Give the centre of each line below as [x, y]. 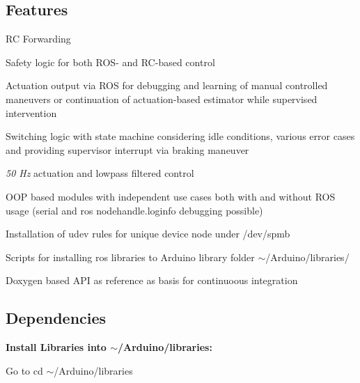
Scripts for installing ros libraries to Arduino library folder [130, 257]
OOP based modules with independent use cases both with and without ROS [171, 196]
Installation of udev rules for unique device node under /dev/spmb [148, 234]
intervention [31, 112]
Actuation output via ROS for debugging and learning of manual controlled [167, 85]
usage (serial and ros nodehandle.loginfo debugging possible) [134, 210]
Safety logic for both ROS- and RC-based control [110, 62]
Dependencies [56, 318]
